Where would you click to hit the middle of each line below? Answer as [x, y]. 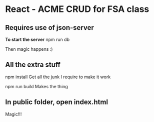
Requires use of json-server [49, 28]
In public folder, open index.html [57, 102]
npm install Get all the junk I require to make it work [58, 77]
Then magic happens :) [29, 49]
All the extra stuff [33, 65]
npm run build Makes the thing [37, 86]
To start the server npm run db [37, 39]
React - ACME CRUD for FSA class [77, 9]
